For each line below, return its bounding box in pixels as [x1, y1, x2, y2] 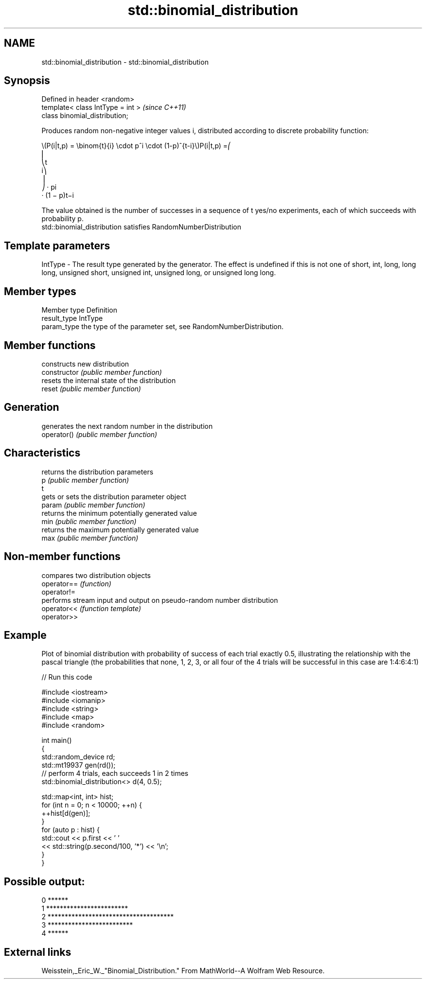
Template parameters [4, 239, 110, 252]
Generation [4, 401, 59, 414]
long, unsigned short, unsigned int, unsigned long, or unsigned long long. [41, 268, 276, 277]
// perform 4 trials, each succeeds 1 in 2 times [41, 769, 189, 778]
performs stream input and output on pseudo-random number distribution [41, 596, 278, 604]
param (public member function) [41, 500, 145, 509]
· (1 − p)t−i [41, 191, 74, 200]
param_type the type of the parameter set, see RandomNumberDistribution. [41, 322, 284, 331]
